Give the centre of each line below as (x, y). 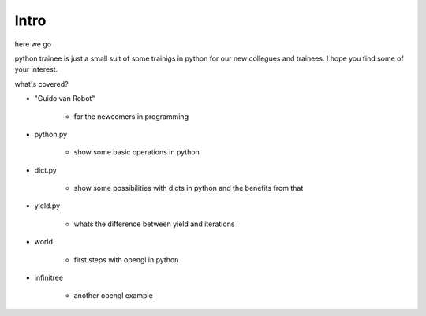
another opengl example (113, 296)
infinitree (49, 278)
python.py (51, 134)
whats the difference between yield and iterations (154, 224)
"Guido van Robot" (65, 99)
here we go (33, 44)
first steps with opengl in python (126, 259)
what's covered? (41, 84)
